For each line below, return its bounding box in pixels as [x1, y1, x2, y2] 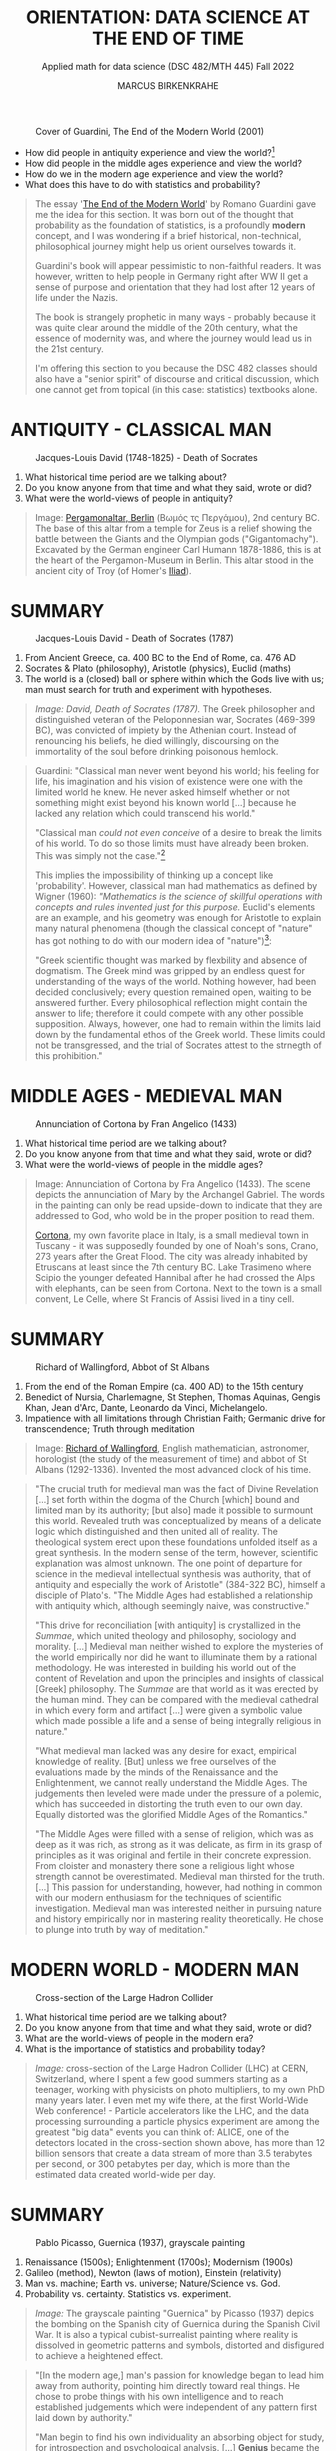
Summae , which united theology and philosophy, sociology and [34, 1629, 297, 1641]
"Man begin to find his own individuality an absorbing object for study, [34, 2431, 325, 2443]
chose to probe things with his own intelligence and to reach [34, 2390, 284, 2402]
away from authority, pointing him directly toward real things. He [34, 2379, 300, 2391]
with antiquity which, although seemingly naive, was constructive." [34, 1599, 310, 1611]
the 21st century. [34, 342, 104, 355]
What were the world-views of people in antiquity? [24, 492, 233, 504]
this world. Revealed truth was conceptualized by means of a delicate [34, 1514, 322, 1526]
